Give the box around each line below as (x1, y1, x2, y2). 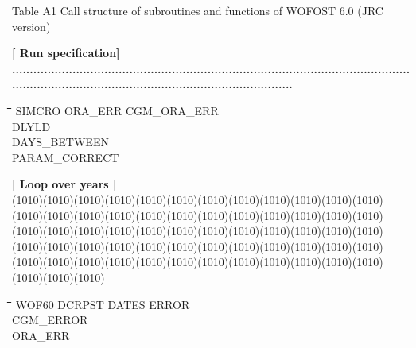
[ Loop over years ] (12, 176, 117, 192)
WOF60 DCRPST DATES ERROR (15, 296, 190, 312)
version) (12, 17, 51, 34)
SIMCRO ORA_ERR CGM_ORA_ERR (15, 102, 219, 118)
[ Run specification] (12, 44, 120, 61)
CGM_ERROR (12, 311, 88, 328)
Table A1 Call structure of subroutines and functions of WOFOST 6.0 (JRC (12, 2, 383, 18)
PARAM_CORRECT (12, 149, 119, 165)
